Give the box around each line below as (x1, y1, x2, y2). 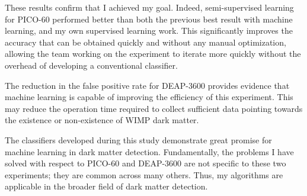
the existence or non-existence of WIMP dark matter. (5, 114, 199, 126)
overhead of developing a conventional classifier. (5, 59, 178, 71)
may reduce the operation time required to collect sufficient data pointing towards (5, 102, 303, 114)
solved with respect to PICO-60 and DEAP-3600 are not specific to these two (5, 157, 286, 169)
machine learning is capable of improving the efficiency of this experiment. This (5, 91, 293, 103)
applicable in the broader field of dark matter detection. (5, 180, 208, 192)
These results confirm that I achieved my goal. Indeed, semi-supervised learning (5, 1, 294, 13)
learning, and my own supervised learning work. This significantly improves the (5, 24, 293, 37)
